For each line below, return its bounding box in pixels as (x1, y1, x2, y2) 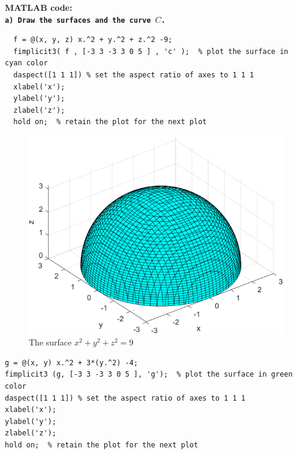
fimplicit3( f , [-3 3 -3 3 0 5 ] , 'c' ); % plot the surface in (13, 47, 289, 56)
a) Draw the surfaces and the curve (5, 16, 151, 25)
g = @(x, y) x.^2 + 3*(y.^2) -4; (5, 358, 138, 367)
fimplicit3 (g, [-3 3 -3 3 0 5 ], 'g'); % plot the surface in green (5, 370, 293, 379)
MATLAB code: (5, 1, 73, 13)
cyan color (5, 59, 48, 68)
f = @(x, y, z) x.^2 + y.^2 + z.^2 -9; (13, 35, 173, 44)
